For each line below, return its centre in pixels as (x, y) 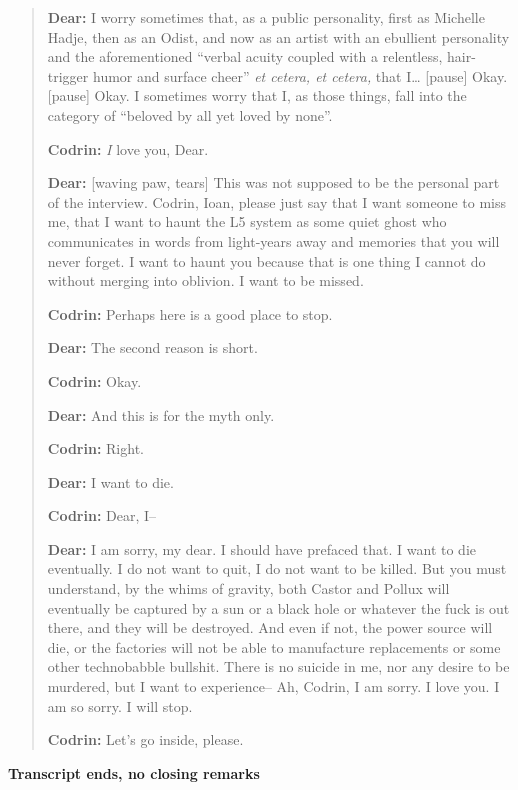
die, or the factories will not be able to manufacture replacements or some (274, 646)
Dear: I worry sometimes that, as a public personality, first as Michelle (266, 17)
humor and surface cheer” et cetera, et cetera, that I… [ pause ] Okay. (300, 75)
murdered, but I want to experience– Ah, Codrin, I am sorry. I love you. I (273, 686)
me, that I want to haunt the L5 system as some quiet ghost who (247, 221)
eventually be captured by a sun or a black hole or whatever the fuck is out (278, 607)
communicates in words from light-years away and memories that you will (273, 240)
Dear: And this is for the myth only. (161, 414)
